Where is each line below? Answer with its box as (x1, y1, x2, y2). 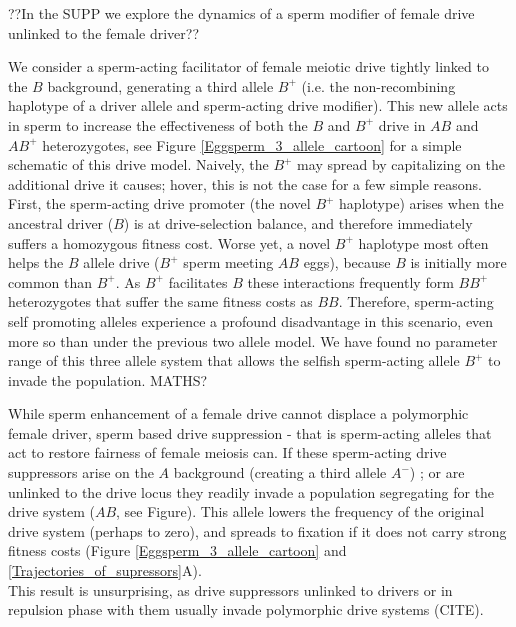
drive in (378, 114, 426, 135)
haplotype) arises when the (339, 193, 504, 214)
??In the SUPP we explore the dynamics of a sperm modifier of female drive (8, 3, 475, 23)
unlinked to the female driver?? (8, 22, 200, 43)
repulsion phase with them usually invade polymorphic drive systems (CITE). (8, 599, 484, 620)
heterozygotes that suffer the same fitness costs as (8, 291, 313, 312)
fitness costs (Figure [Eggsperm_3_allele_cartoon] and (8, 540, 347, 561)
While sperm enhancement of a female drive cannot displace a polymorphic (8, 403, 469, 424)
